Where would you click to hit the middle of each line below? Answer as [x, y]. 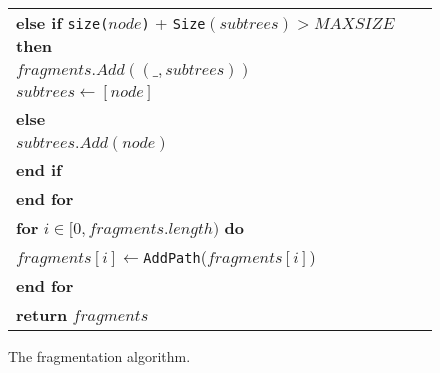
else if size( [62, 22]
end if [39, 169]
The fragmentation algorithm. [99, 356]
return [42, 314]
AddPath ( [175, 256]
